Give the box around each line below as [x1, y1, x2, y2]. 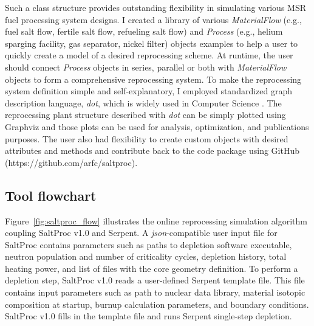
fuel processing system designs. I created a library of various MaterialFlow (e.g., [5, 13, 302, 26]
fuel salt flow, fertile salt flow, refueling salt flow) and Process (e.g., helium [5, 25, 283, 38]
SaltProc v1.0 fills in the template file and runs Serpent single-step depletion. [5, 310, 292, 322]
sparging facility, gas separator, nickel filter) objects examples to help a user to [5, 36, 298, 49]
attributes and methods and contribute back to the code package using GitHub [5, 144, 299, 157]
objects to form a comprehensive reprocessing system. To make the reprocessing [5, 72, 302, 85]
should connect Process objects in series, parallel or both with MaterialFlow [5, 60, 287, 73]
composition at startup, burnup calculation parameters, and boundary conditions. [5, 297, 309, 310]
